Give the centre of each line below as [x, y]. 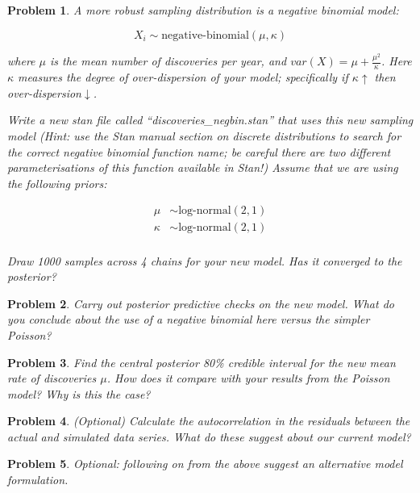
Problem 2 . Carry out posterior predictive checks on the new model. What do [201, 303]
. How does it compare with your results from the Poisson [248, 378]
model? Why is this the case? [79, 393]
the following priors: [57, 183]
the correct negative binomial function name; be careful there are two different [199, 151]
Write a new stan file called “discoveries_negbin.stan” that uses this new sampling [210, 120]
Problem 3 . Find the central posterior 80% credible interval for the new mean [202, 362]
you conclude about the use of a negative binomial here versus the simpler [189, 319]
